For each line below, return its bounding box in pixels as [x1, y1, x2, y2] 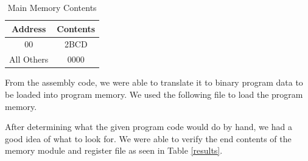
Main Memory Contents [7, 1, 97, 13]
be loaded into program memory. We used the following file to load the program [5, 87, 303, 100]
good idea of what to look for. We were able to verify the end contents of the [5, 132, 292, 145]
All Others [9, 53, 49, 66]
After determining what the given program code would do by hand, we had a [5, 120, 292, 133]
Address [11, 22, 46, 35]
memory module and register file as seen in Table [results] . [5, 144, 223, 157]
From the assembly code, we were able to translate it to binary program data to [5, 76, 303, 89]
